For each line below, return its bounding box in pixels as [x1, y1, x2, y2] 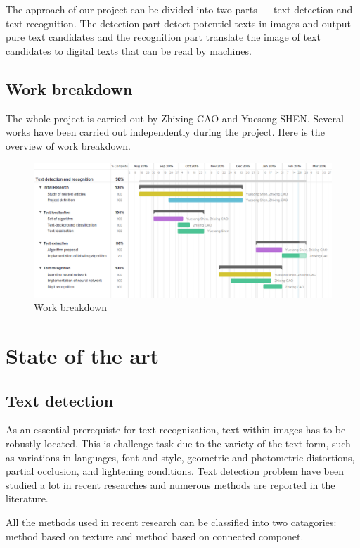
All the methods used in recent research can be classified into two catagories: [6, 514, 337, 529]
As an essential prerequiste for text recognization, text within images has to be [6, 422, 346, 437]
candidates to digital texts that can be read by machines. [6, 43, 252, 58]
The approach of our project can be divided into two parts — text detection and [6, 2, 353, 16]
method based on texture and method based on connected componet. [6, 528, 304, 543]
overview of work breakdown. [6, 138, 131, 153]
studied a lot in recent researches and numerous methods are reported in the [6, 477, 335, 492]
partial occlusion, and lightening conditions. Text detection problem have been [6, 464, 344, 478]
